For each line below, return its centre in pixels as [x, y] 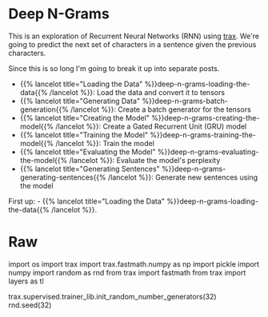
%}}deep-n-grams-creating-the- [206, 117]
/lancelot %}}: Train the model [105, 143]
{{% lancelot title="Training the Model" [84, 135]
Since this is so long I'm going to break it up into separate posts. [114, 68]
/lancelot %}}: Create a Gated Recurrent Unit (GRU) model [151, 126]
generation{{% [44, 109]
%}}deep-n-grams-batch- [185, 101]
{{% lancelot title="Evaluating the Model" [88, 152]
